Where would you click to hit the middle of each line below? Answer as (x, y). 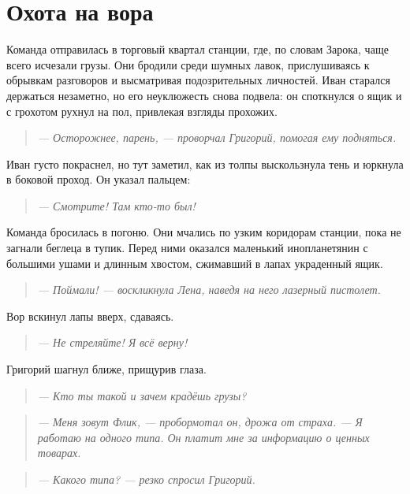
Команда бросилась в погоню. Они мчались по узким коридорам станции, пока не (204, 232)
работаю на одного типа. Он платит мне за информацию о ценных (203, 437)
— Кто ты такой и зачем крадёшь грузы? (142, 395)
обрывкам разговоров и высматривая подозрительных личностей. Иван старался (198, 80)
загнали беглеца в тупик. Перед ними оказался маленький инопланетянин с (187, 248)
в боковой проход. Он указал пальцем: (99, 179)
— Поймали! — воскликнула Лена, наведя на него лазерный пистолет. (209, 290)
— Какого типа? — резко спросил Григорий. (146, 479)
